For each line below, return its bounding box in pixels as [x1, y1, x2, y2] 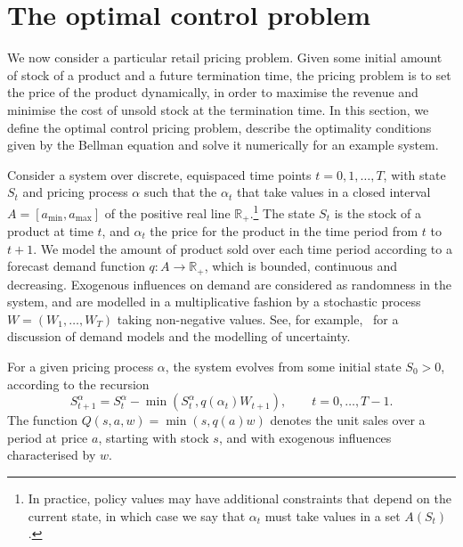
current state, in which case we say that [28, 506, 246, 525]
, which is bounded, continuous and [204, 257, 398, 275]
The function [7, 411, 77, 429]
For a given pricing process [7, 357, 154, 375]
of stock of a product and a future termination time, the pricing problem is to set [7, 65, 451, 84]
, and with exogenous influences [218, 428, 392, 446]
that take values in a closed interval [236, 183, 431, 201]
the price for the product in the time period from [150, 221, 418, 240]
